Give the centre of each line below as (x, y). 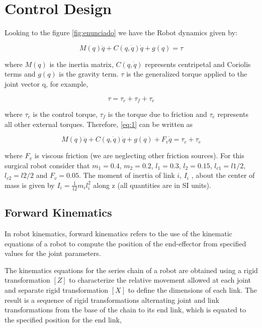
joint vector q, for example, (47, 83)
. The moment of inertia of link (127, 175)
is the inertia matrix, (81, 64)
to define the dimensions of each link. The (193, 289)
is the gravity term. (89, 74)
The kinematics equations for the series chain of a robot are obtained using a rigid (131, 270)
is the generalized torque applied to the (187, 74)
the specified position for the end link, (63, 319)
